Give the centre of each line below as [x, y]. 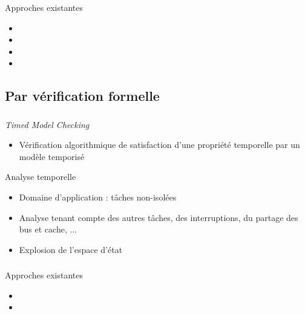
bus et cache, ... [48, 229]
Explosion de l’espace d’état [71, 249]
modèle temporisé [52, 156]
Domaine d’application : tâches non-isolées [98, 197]
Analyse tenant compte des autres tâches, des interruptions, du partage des [159, 217]
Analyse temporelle [41, 177]
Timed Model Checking [47, 124]
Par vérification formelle [82, 96]
